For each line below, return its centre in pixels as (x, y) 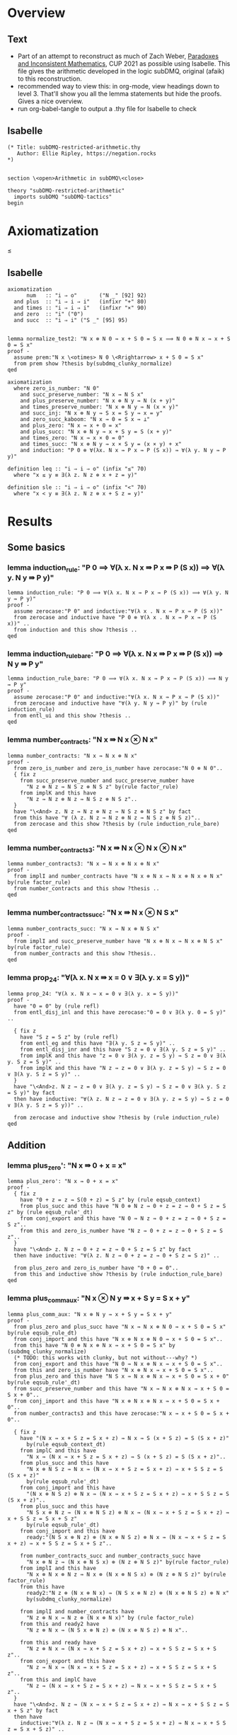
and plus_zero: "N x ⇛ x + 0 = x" (71, 425)
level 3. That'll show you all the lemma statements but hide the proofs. (120, 94)
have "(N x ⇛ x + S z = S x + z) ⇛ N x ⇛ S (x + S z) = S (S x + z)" (125, 1439)
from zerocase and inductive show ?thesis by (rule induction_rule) (117, 1117)
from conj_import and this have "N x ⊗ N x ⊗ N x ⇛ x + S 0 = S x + (117, 1401)
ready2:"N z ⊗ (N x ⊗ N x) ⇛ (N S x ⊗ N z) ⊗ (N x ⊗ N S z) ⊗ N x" (128, 1593)
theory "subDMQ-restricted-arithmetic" (66, 190)
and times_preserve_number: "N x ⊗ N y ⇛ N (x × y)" (99, 407)
